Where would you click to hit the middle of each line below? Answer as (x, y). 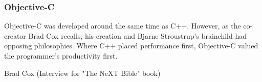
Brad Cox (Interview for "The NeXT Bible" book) (82, 73)
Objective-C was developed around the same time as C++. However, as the (123, 26)
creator (15, 35)
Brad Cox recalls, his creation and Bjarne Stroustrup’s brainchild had (137, 35)
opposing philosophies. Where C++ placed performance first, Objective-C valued (131, 46)
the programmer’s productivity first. (61, 56)
